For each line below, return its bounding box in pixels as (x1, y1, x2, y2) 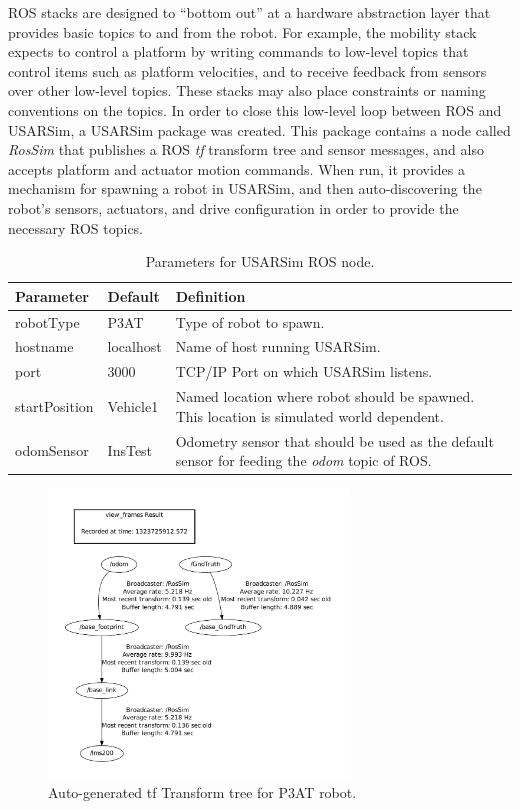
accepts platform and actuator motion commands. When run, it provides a (8, 158, 465, 179)
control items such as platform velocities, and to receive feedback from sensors (8, 60, 487, 81)
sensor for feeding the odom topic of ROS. (175, 450, 432, 471)
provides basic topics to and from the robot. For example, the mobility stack (8, 21, 477, 42)
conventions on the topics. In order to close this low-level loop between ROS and (8, 99, 502, 120)
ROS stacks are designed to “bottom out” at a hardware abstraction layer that (8, 2, 491, 22)
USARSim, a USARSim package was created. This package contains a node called (8, 119, 511, 140)
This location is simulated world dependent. (175, 405, 444, 426)
